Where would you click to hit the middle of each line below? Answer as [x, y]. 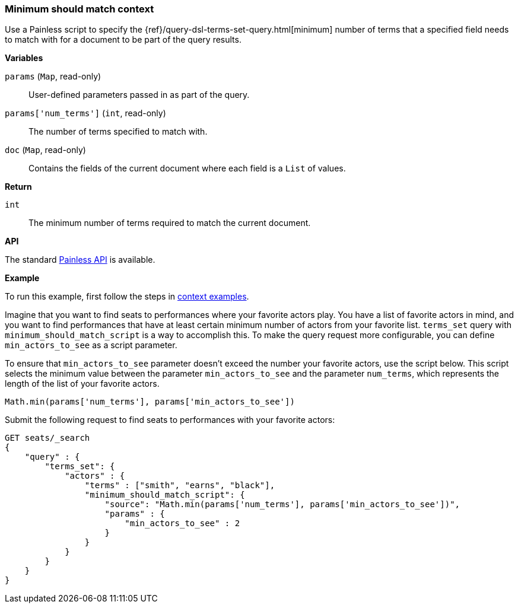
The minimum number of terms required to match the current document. [170, 223]
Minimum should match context [80, 9]
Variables [24, 58]
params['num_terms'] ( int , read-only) [85, 113]
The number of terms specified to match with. [118, 132]
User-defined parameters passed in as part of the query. [139, 95]
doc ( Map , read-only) [45, 150]
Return [18, 187]
